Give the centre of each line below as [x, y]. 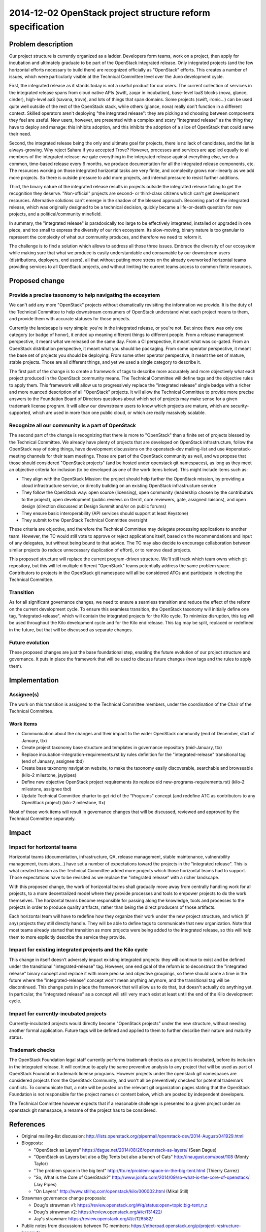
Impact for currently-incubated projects [58, 1014]
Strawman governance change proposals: [64, 1198]
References [27, 1124]
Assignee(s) [24, 694]
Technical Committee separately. [42, 819]
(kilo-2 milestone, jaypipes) [49, 775]
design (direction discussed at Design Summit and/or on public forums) [94, 506]
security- [240, 406]
